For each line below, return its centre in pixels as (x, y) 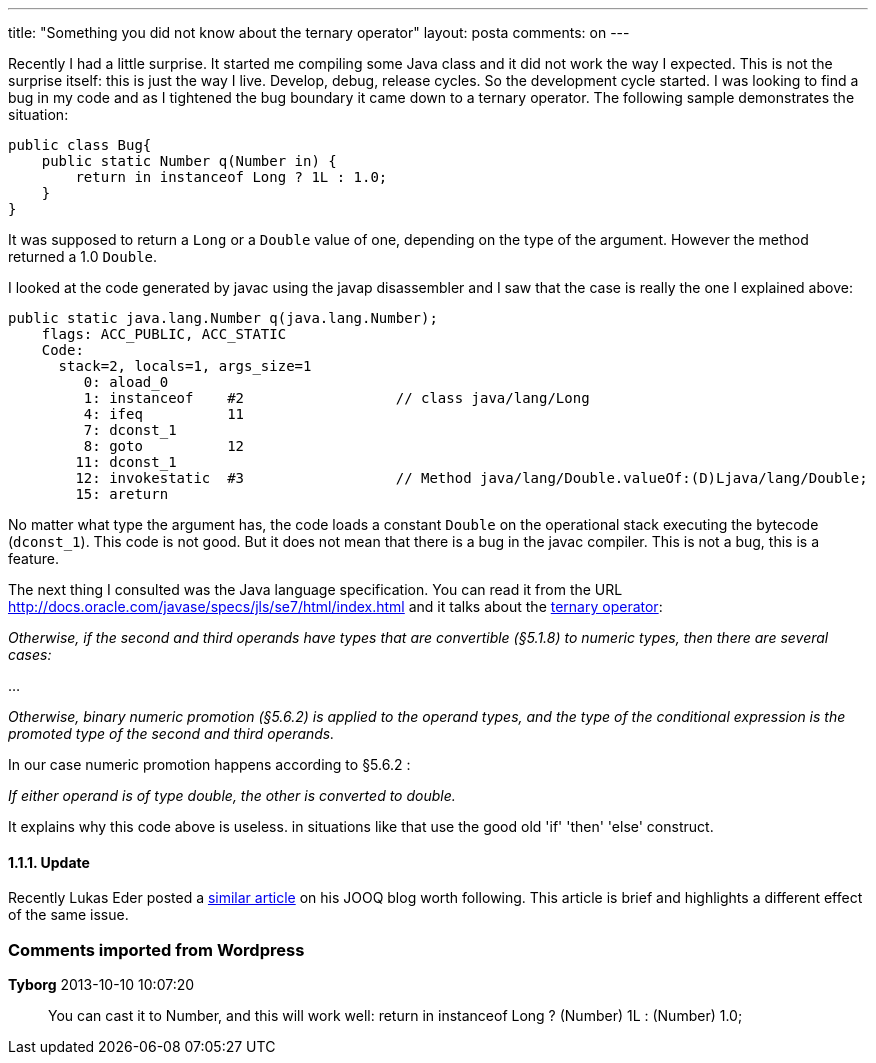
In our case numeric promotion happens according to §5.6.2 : (209, 764)
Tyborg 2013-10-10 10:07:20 (101, 984)
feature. (34, 558)
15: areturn (122, 494)
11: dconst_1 (126, 462)
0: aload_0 (126, 382)
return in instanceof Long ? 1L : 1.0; (231, 177)
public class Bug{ (80, 145)
